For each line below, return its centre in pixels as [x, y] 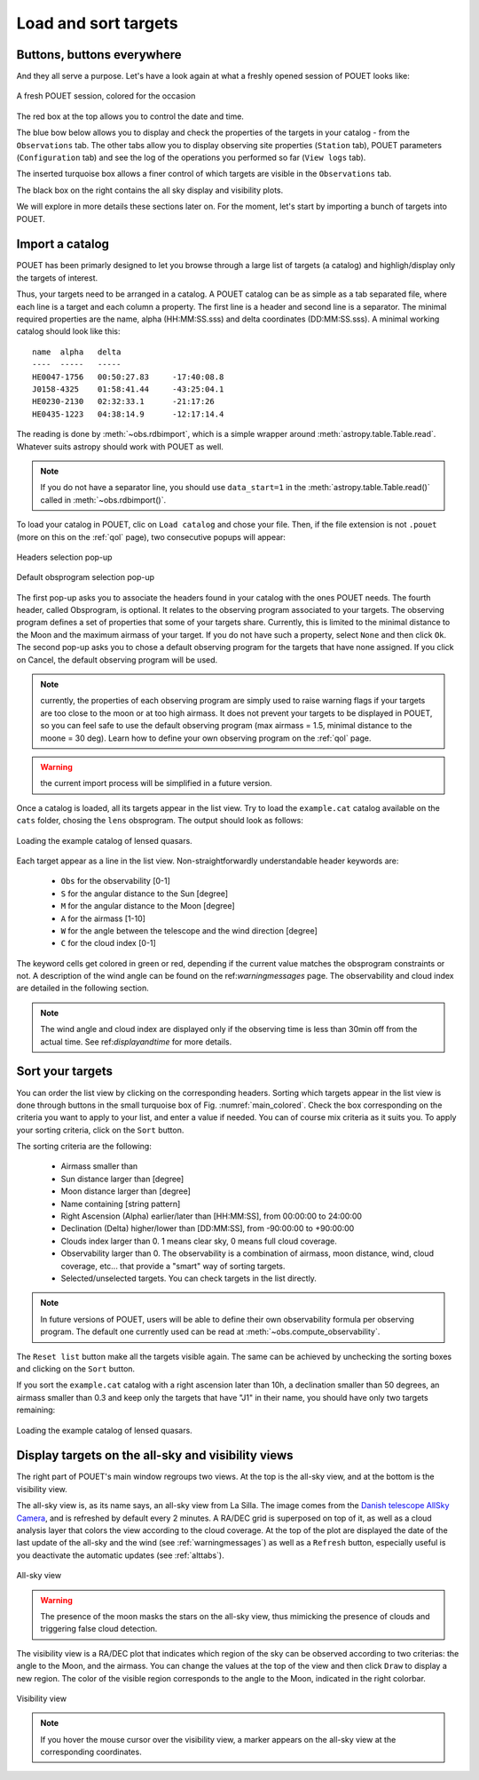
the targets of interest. [57, 278]
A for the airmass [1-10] [103, 918]
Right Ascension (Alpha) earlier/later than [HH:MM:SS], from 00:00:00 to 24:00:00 [212, 1216]
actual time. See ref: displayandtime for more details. [136, 1041]
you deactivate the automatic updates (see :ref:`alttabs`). [121, 1555]
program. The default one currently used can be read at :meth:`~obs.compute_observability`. [210, 1331]
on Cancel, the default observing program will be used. [117, 660]
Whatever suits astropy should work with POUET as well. [120, 446]
